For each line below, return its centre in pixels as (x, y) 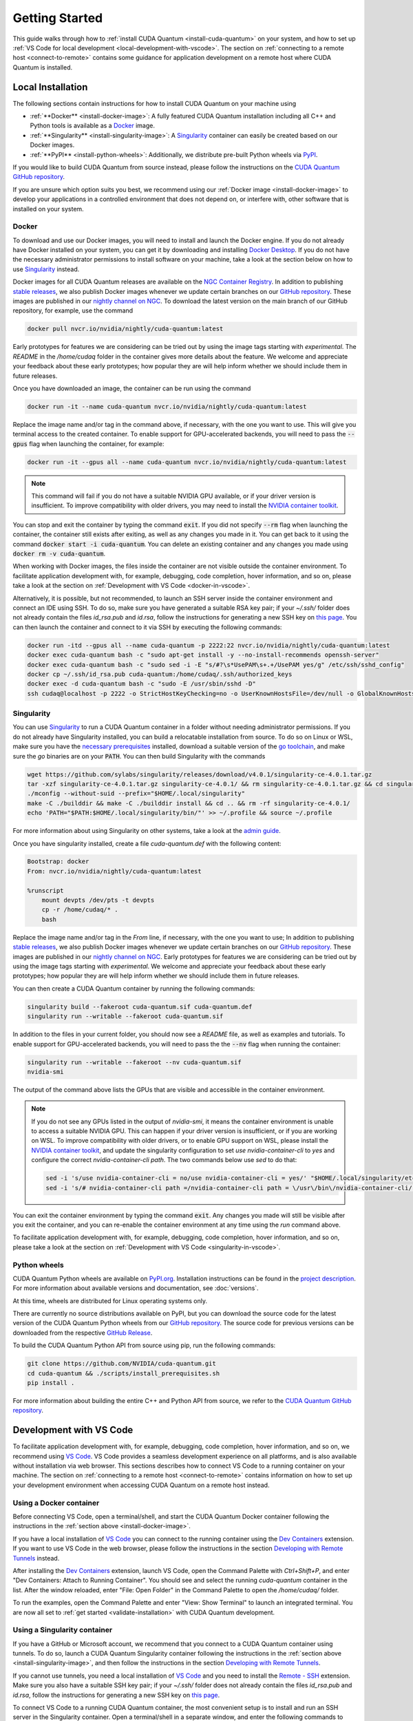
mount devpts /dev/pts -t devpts (98, 900)
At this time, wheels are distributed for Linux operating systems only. (110, 1300)
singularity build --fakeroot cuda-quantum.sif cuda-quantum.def (140, 1006)
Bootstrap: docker (58, 862)
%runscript (45, 890)
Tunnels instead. (36, 1558)
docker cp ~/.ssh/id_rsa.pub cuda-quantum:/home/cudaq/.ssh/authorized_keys (160, 674)
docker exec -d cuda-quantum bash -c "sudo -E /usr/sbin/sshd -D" (141, 684)
